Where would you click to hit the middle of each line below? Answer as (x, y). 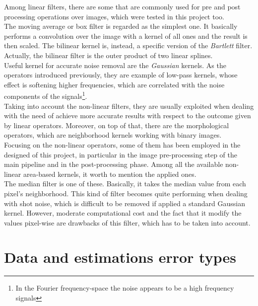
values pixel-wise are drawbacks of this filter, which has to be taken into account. (127, 222)
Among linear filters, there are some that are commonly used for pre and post (122, 6)
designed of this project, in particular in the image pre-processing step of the (121, 154)
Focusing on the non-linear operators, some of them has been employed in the (122, 144)
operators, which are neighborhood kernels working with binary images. (113, 135)
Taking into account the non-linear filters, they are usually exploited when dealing (129, 106)
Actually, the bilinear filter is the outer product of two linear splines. (108, 55)
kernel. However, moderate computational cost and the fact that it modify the (123, 213)
